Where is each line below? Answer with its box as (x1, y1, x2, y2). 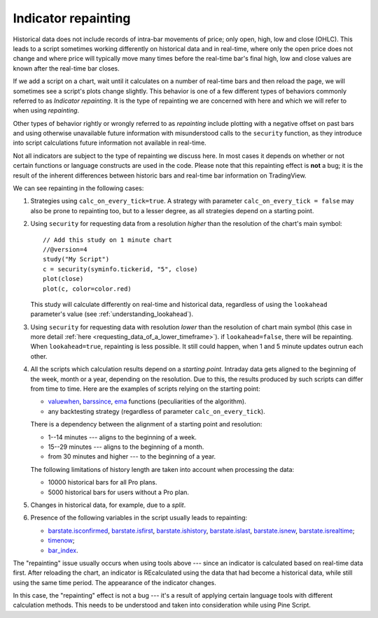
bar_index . (48, 546, 78, 554)
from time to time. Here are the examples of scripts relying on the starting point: (30, 385, 260, 393)
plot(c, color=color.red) (43, 285, 132, 293)
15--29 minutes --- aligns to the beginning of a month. (48, 443, 204, 451)
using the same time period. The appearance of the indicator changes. (13, 578, 217, 587)
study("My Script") (43, 255, 110, 264)
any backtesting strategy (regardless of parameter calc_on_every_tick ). (48, 407, 265, 415)
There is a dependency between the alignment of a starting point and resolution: (30, 420, 262, 429)
